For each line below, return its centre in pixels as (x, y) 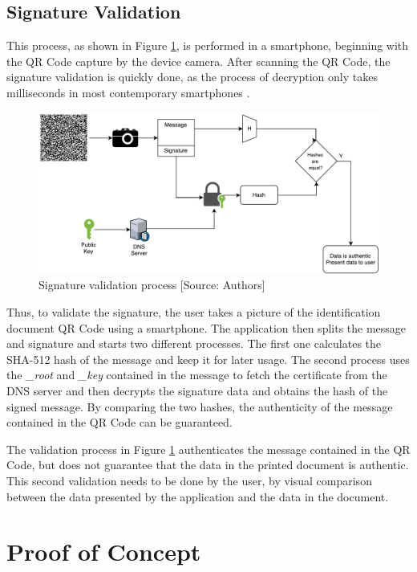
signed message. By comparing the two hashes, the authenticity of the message (200, 406)
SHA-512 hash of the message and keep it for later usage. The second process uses (208, 359)
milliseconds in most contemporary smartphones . (128, 92)
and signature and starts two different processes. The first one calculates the (194, 343)
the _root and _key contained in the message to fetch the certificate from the (197, 375)
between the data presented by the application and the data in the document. (198, 496)
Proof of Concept (104, 552)
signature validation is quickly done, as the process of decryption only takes (192, 77)
